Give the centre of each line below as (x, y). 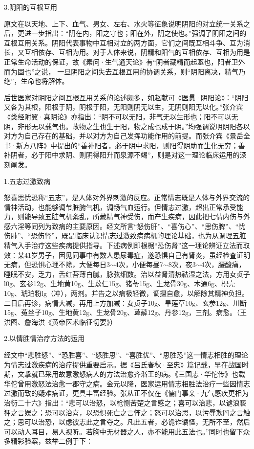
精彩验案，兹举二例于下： (52, 441)
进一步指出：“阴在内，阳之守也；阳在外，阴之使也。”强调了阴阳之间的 (135, 33)
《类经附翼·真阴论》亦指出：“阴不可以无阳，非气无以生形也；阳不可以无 (121, 116)
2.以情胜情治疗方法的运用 (44, 338)
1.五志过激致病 (27, 181)
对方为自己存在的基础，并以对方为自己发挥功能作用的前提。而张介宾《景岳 (124, 136)
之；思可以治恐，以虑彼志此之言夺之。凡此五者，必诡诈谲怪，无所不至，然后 (127, 422)
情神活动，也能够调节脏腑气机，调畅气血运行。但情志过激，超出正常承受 (120, 207)
